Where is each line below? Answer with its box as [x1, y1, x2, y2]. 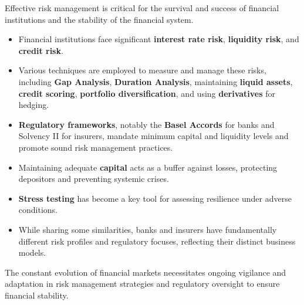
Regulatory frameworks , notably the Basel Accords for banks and [18, 118, 275, 130]
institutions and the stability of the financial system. [5, 13, 194, 25]
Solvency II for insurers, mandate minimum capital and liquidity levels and [18, 130, 289, 142]
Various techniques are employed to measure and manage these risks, [18, 64, 266, 76]
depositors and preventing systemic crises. [18, 172, 169, 185]
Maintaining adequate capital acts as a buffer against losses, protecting [18, 161, 278, 173]
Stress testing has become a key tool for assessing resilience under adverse [18, 192, 292, 204]
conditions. [18, 204, 58, 216]
